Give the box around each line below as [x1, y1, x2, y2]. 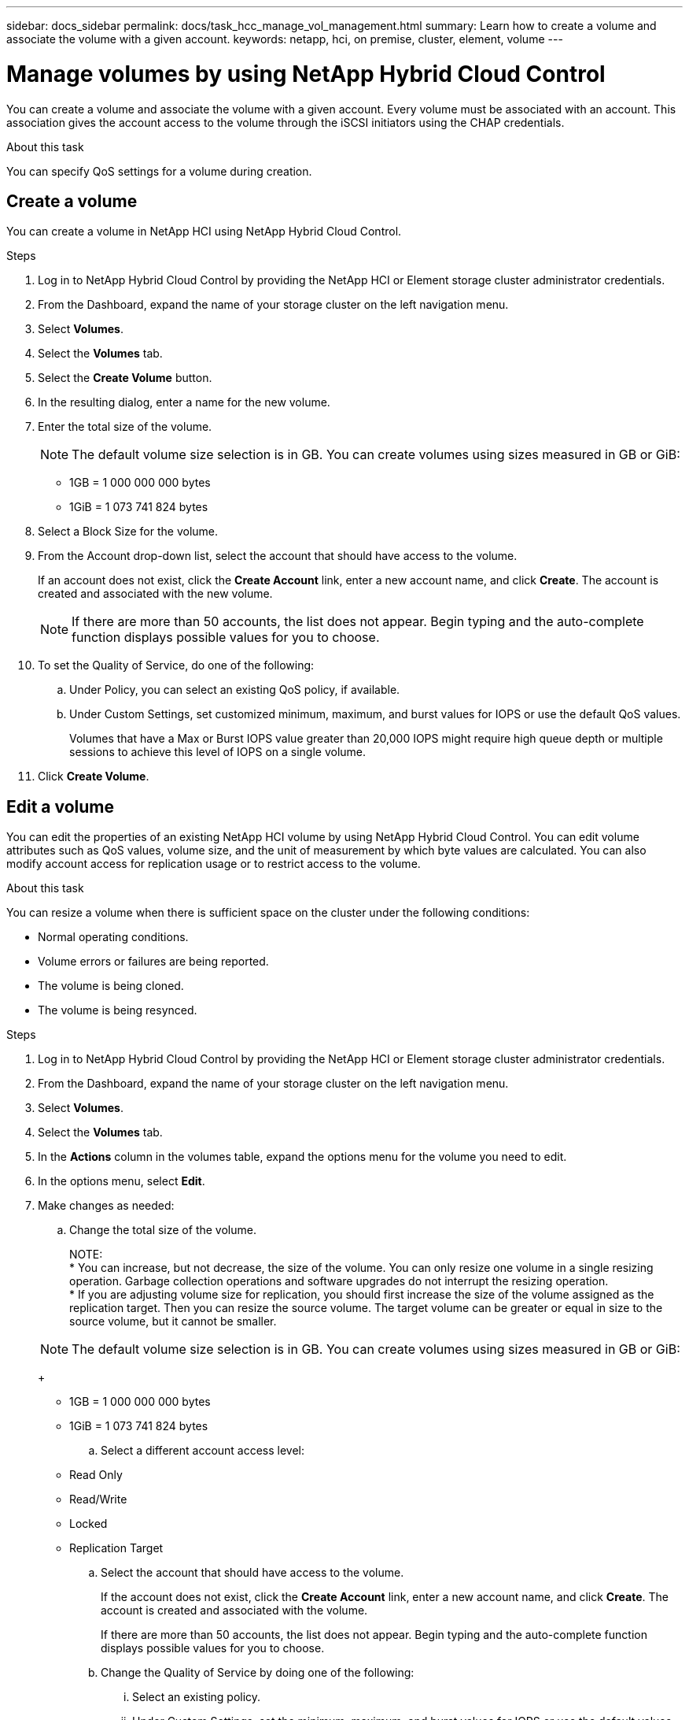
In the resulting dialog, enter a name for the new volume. [38, 395, 330, 410]
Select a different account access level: [101, 1444, 305, 1458]
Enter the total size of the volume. [38, 420, 212, 434]
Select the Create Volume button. [38, 371, 212, 385]
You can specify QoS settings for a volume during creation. [6, 164, 312, 178]
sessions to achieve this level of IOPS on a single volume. [69, 745, 367, 759]
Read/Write [69, 1492, 127, 1507]
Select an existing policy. [132, 1690, 261, 1704]
